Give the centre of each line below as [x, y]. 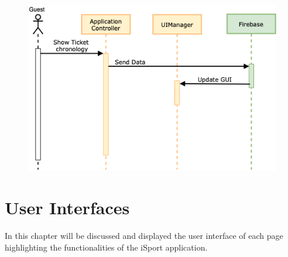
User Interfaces [67, 207]
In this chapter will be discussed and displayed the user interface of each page [144, 235]
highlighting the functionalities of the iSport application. [106, 247]
